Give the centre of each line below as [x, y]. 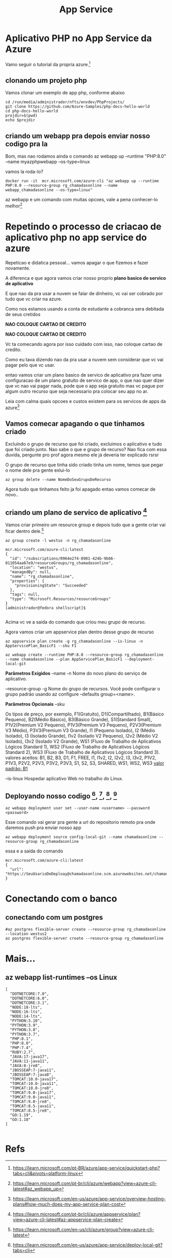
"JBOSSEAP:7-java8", [32, 1075]
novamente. [18, 268]
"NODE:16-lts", [26, 1012]
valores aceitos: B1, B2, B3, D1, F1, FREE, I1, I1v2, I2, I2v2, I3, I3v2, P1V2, [81, 758]
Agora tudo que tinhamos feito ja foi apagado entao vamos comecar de [81, 489]
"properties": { [27, 581]
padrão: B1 [17, 768]
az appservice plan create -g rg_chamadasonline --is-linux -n [74, 641]
